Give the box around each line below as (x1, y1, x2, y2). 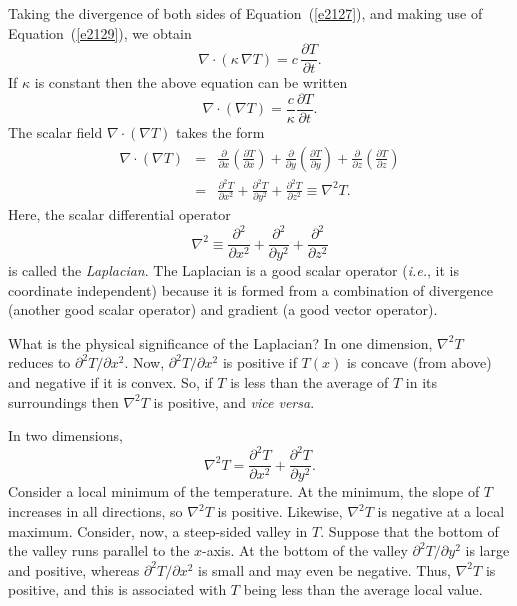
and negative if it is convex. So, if (8, 372, 213, 393)
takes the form (176, 121, 265, 142)
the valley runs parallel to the (8, 540, 190, 561)
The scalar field (8, 121, 103, 142)
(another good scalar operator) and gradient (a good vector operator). (8, 299, 438, 320)
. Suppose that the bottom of (320, 520, 499, 541)
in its (405, 372, 438, 393)
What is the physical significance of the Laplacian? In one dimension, (8, 332, 433, 353)
